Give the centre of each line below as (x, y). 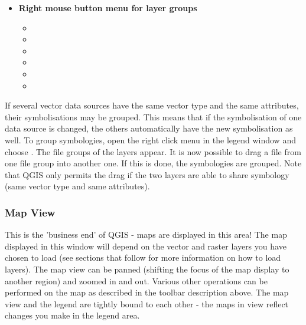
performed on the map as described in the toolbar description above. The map (147, 292)
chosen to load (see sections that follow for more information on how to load (143, 257)
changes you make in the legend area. (72, 315)
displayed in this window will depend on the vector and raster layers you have (146, 246)
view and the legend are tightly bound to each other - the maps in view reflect (147, 303)
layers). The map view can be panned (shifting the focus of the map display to (147, 269)
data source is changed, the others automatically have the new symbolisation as (149, 128)
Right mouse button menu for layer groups (108, 8)
